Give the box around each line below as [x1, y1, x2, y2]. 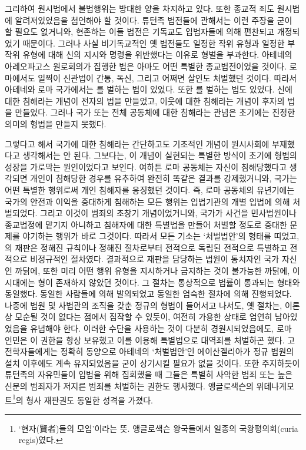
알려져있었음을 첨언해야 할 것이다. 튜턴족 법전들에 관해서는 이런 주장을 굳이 [15, 14, 292, 26]
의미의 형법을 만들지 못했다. [5, 117, 107, 130]
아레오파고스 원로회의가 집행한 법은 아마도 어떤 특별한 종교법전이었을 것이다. [5, 59, 287, 72]
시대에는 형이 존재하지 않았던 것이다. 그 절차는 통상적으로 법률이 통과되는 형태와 [5, 276, 300, 288]
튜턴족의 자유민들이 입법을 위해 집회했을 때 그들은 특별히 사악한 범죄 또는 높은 [5, 368, 293, 380]
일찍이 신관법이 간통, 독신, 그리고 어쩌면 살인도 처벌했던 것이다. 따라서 [38, 71, 297, 84]
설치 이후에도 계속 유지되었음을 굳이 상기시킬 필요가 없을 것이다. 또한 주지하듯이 [5, 356, 300, 369]
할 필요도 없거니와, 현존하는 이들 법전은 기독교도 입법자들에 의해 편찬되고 [5, 25, 275, 38]
